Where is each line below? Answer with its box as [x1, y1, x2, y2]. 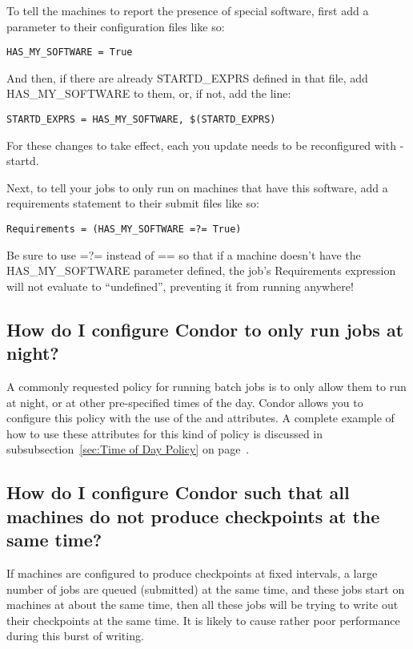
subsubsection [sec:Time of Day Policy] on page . [6, 441, 250, 458]
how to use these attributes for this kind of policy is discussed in [6, 425, 323, 441]
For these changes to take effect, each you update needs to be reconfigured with [6, 136, 396, 153]
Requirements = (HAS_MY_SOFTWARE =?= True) [6, 224, 242, 236]
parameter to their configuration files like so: [6, 18, 225, 34]
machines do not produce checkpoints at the [6, 503, 380, 528]
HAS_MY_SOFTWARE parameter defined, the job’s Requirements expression [6, 262, 396, 279]
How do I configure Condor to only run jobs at [6, 316, 404, 341]
